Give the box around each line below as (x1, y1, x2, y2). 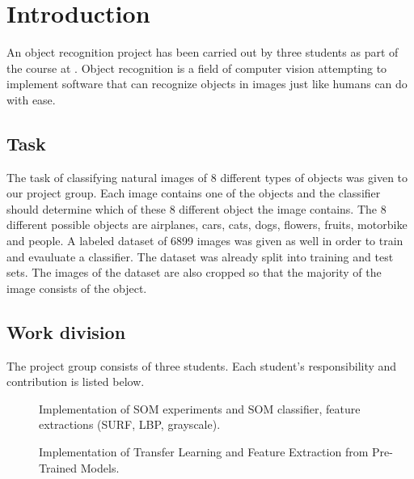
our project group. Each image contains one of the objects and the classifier (6, 184, 381, 201)
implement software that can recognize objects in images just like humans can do (6, 75, 408, 92)
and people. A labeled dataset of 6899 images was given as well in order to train (6, 232, 403, 249)
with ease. (6, 91, 56, 108)
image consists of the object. (6, 279, 147, 296)
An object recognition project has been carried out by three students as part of (6, 44, 399, 61)
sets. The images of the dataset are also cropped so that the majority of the (6, 264, 382, 281)
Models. (80, 459, 120, 476)
